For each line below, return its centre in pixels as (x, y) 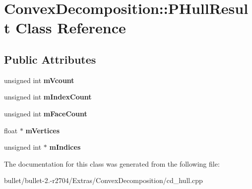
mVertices (43, 130)
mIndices (65, 147)
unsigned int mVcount (39, 80)
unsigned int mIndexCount (48, 97)
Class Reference (71, 28)
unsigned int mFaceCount (46, 113)
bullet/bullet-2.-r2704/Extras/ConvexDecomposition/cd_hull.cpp (103, 180)
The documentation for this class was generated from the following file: (112, 163)
